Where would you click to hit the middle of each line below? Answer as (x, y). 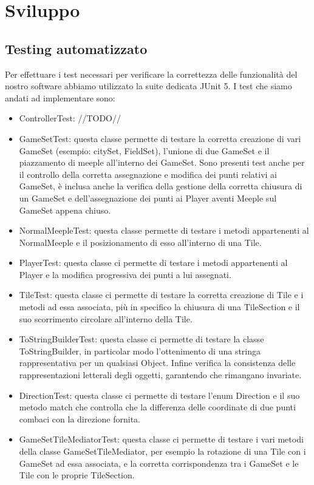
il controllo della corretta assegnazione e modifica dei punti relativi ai (148, 174)
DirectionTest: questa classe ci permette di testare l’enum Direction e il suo (159, 395)
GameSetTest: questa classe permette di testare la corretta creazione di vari (160, 138)
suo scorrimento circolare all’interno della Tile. (106, 318)
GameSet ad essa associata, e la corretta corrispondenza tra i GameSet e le (159, 463)
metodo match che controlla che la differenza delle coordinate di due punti (157, 407)
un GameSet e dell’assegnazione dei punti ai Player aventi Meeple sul (148, 198)
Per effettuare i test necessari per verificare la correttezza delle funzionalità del (151, 74)
